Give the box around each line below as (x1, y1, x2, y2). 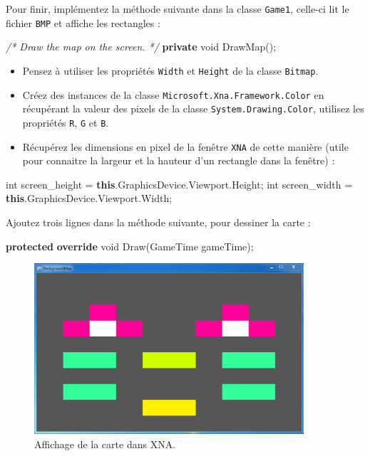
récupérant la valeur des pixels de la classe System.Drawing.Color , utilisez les (22, 101, 364, 116)
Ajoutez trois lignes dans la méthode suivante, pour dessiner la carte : (6, 214, 311, 229)
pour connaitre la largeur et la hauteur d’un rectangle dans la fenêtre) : (22, 153, 335, 168)
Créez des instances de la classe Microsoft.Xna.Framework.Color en (22, 87, 324, 102)
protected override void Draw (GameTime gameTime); (6, 238, 254, 253)
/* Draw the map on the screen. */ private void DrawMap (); (6, 39, 277, 54)
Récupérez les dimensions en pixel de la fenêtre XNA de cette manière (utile (22, 139, 349, 154)
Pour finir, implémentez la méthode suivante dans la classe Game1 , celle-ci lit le (6, 1, 349, 16)
